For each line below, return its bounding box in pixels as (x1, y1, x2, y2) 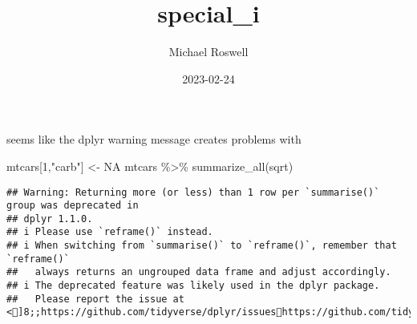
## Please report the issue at (6, 293, 184, 305)
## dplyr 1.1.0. (6, 213, 93, 225)
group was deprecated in (6, 200, 139, 212)
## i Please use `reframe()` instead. (6, 226, 213, 238)
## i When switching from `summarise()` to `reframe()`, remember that (6, 240, 397, 252)
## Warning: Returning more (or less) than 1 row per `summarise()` (6, 186, 380, 198)
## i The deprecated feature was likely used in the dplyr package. (6, 280, 380, 292)
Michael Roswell (168, 43, 249, 60)
